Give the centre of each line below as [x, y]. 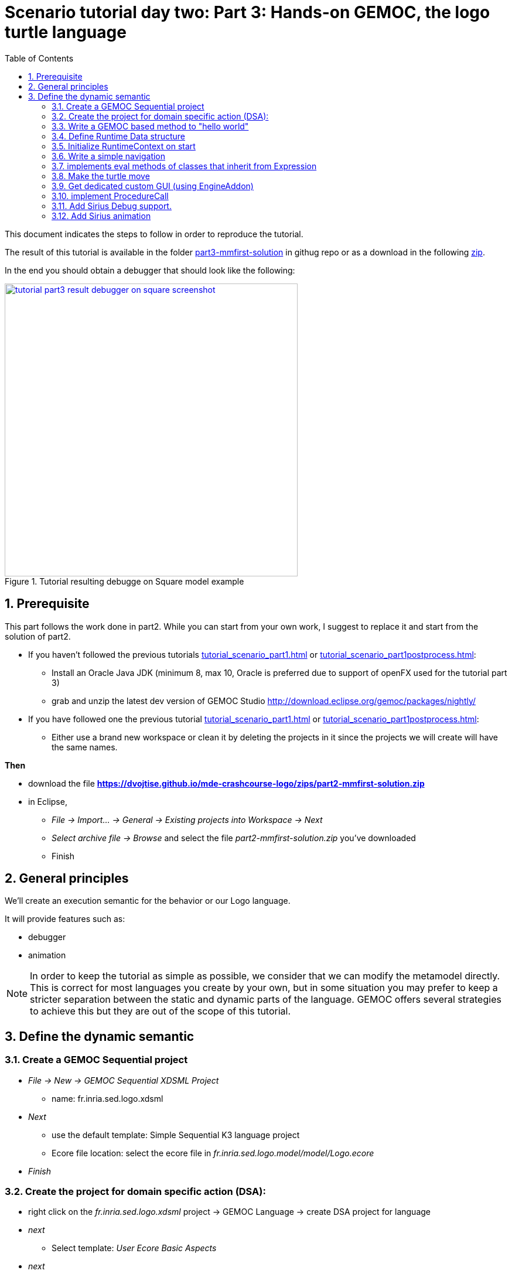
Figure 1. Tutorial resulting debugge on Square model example [124, 581]
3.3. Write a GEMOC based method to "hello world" [150, 126]
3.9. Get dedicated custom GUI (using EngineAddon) [153, 186]
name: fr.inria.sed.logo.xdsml [107, 1098]
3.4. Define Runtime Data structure [118, 136]
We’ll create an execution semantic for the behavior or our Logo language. [148, 901]
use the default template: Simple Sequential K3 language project [176, 1135]
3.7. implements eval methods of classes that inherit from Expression [184, 166]
